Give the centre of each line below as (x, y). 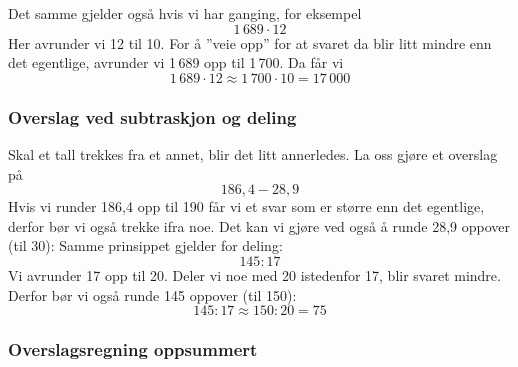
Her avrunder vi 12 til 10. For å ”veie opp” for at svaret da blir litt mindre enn (250, 42)
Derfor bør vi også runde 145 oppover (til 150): (152, 294)
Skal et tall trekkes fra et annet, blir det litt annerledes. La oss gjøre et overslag (253, 154)
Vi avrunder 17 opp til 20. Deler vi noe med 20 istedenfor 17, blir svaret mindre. (254, 274)
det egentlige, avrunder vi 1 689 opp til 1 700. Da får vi (176, 62)
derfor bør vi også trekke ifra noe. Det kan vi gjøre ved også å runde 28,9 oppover (259, 225)
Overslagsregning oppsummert (133, 349)
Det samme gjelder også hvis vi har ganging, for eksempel (185, 13)
